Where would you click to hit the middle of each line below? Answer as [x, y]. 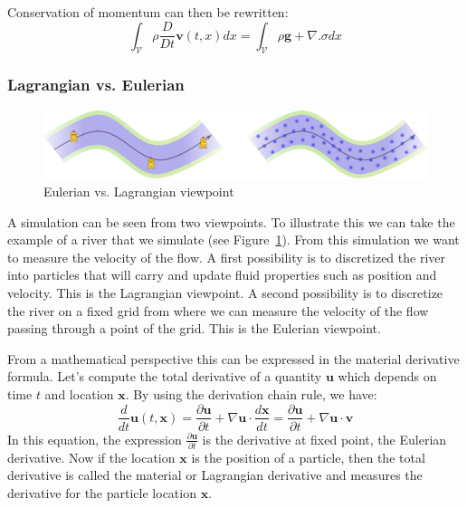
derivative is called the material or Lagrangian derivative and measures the [215, 475]
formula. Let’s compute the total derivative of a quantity [165, 376]
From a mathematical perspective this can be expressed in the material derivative [233, 358]
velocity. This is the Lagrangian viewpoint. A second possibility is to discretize [225, 292]
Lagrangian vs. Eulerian [96, 85]
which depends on [387, 376]
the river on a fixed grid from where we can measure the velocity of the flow [218, 310]
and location [79, 393]
